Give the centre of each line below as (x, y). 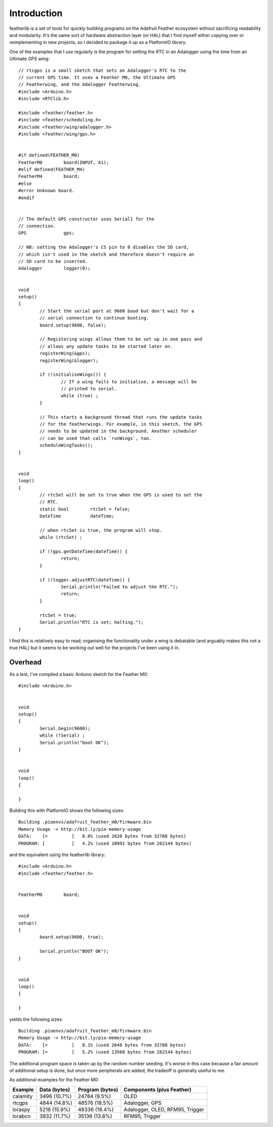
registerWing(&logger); (69, 360)
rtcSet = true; (58, 615)
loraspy (21, 1109)
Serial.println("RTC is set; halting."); (92, 622)
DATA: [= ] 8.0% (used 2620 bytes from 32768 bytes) (102, 836)
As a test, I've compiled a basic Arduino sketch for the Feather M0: (79, 674)
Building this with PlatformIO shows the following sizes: (67, 810)
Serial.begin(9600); (65, 728)
